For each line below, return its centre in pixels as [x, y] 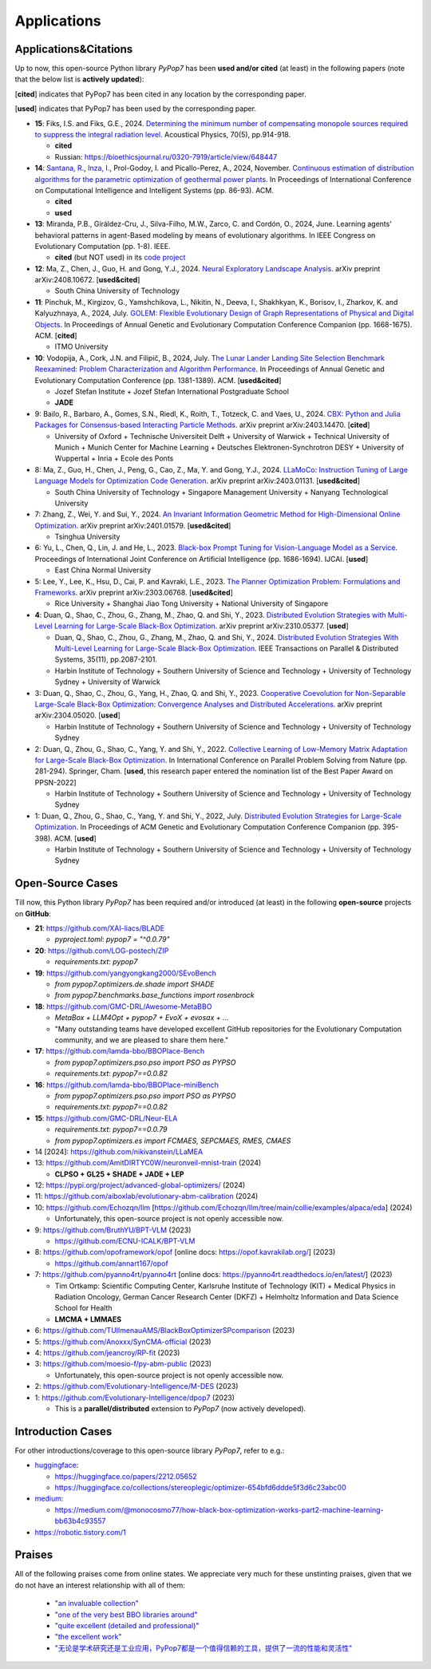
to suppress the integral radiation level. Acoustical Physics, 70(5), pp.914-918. [163, 135]
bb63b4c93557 [80, 1521]
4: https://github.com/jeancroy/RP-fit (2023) [107, 1352]
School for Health [83, 1308]
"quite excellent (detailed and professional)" [127, 1625]
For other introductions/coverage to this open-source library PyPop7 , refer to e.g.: [150, 1450]
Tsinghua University [87, 537]
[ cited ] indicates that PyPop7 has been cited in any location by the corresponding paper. [160, 94]
